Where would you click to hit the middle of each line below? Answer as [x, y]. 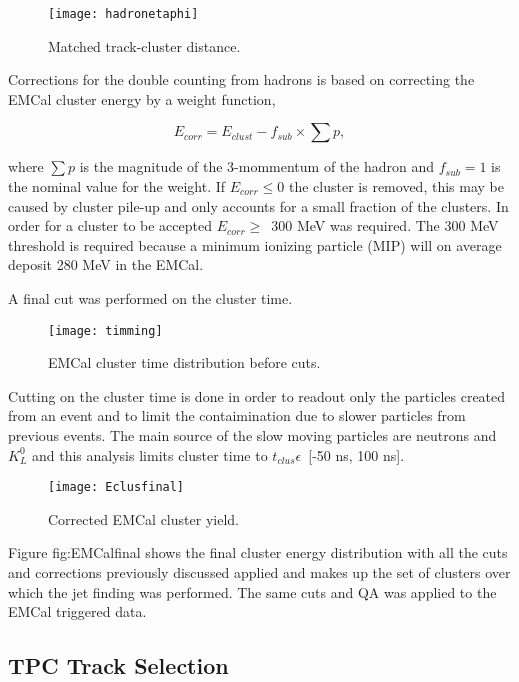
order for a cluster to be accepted [110, 225]
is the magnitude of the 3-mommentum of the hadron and [257, 166]
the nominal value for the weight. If [117, 186]
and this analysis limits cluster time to [150, 454]
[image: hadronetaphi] [123, 14]
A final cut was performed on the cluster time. [150, 298]
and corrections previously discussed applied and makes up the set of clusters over [259, 572]
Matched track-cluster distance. [144, 45]
